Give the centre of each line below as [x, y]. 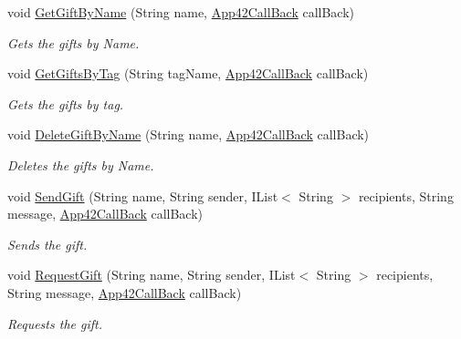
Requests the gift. [55, 323]
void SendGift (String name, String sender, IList [143, 195]
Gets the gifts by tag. [66, 103]
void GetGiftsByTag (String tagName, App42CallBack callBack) [188, 73]
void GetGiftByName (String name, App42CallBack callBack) [181, 12]
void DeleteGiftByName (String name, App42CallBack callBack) [189, 134]
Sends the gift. [47, 244]
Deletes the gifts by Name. [81, 164]
